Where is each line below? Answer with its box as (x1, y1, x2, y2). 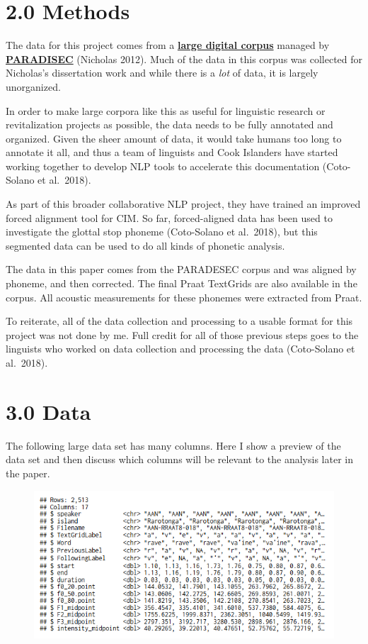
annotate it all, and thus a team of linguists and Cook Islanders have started (6, 145, 338, 160)
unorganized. (6, 79, 61, 94)
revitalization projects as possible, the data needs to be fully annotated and (6, 117, 333, 132)
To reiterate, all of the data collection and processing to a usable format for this (6, 313, 353, 328)
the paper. (6, 465, 50, 480)
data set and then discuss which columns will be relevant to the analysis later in (6, 452, 353, 467)
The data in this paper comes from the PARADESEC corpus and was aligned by (6, 262, 357, 277)
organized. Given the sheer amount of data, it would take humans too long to (6, 131, 342, 145)
